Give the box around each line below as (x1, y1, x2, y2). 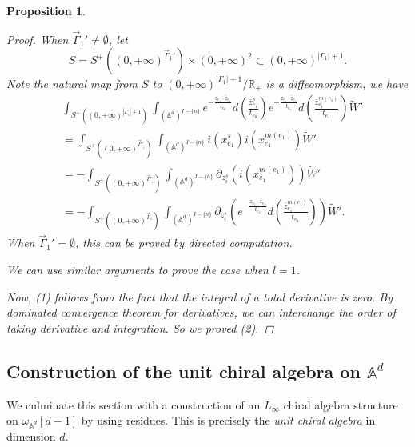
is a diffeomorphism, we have (265, 74, 409, 91)
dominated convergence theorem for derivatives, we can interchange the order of (6, 304, 396, 321)
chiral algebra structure (283, 396, 398, 413)
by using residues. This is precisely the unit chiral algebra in (81, 412, 376, 429)
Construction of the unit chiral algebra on (6, 358, 361, 383)
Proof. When (6, 30, 69, 47)
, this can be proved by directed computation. (74, 234, 293, 251)
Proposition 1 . (6, 2, 86, 18)
